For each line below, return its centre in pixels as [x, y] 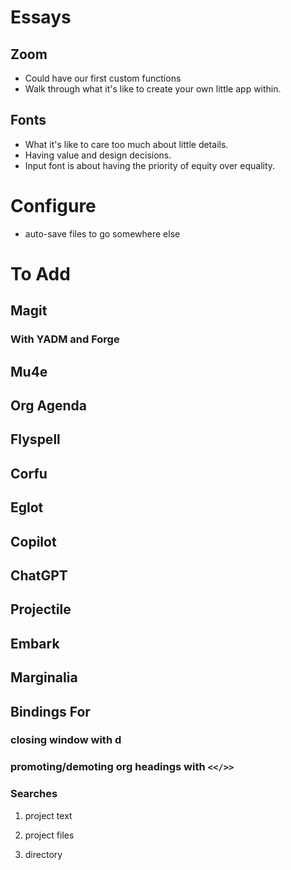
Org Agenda [48, 406]
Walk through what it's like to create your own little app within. [153, 89]
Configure [53, 206]
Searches [34, 794]
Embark [35, 643]
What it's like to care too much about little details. [126, 144]
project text [48, 815]
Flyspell [35, 439]
